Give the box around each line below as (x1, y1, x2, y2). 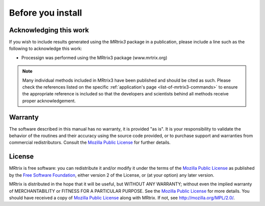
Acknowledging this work (9, 26, 89, 34)
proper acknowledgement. (22, 98, 76, 104)
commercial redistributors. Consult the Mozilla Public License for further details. (9, 139, 171, 145)
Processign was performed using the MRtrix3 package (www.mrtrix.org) (21, 54, 168, 61)
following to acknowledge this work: (9, 46, 82, 51)
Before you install (9, 7, 82, 18)
